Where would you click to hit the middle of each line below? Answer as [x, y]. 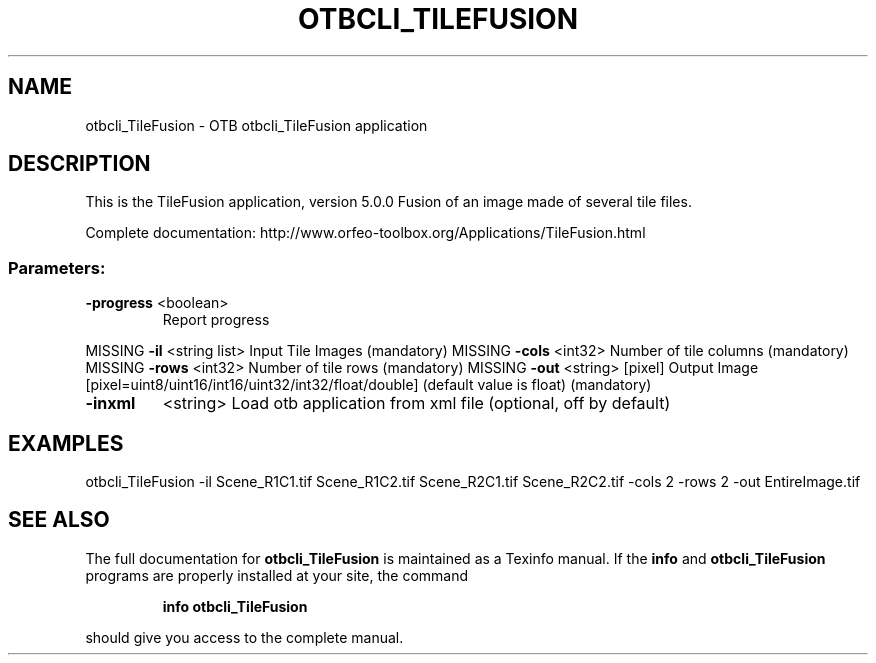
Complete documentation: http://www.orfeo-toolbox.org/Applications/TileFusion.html [365, 233]
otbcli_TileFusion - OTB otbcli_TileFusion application [256, 125]
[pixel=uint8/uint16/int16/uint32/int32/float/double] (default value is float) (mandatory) [368, 385]
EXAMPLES [66, 443]
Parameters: [57, 267]
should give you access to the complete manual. [244, 637]
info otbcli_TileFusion [235, 606]
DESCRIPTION [79, 164]
